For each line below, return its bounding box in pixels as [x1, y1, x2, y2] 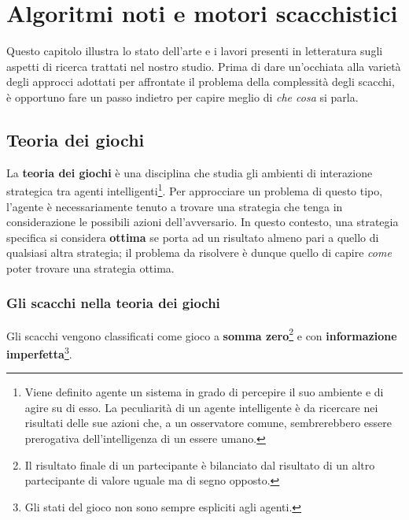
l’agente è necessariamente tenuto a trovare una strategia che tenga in [6, 198, 343, 214]
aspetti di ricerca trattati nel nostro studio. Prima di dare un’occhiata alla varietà [6, 58, 401, 74]
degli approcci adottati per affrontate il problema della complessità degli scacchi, [6, 73, 395, 90]
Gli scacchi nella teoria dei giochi [6, 293, 220, 313]
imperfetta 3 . [6, 343, 72, 362]
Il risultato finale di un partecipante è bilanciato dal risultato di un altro [24, 456, 375, 473]
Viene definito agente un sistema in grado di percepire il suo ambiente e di [24, 384, 384, 400]
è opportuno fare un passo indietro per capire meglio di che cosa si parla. [6, 88, 359, 105]
